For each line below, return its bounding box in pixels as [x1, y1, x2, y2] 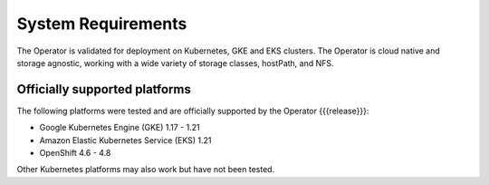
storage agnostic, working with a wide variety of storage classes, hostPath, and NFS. [16, 57, 334, 68]
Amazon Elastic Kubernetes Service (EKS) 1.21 [39, 134, 212, 145]
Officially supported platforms [16, 82, 192, 97]
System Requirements [16, 14, 187, 34]
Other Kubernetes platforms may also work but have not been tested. [16, 164, 275, 175]
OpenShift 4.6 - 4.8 [39, 148, 111, 159]
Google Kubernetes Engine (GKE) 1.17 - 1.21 [39, 122, 200, 133]
